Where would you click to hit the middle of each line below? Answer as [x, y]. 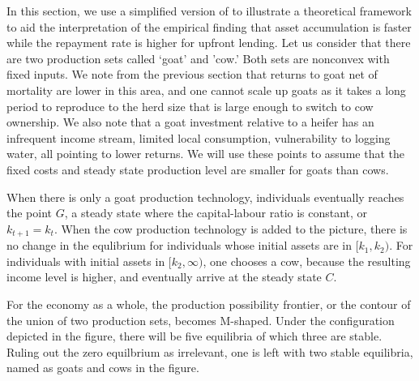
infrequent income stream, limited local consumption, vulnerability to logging [199, 137]
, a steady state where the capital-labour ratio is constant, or [216, 213]
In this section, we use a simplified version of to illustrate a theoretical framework [209, 11]
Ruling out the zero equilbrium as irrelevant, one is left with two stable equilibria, [210, 351]
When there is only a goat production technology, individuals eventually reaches [205, 197]
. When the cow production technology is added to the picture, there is [231, 228]
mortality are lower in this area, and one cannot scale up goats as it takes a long [206, 90]
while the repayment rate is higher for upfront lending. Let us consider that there [209, 43]
